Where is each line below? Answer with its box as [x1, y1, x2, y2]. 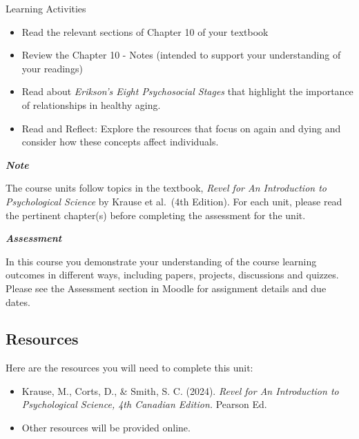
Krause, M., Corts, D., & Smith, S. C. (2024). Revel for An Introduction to [21, 383, 339, 398]
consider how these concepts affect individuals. [21, 134, 219, 149]
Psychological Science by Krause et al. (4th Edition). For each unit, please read [6, 194, 342, 208]
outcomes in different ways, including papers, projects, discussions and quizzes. [6, 267, 339, 282]
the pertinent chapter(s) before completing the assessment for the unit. [6, 207, 306, 222]
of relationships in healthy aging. [21, 97, 161, 112]
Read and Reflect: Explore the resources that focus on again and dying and [21, 121, 341, 135]
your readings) [21, 61, 83, 75]
